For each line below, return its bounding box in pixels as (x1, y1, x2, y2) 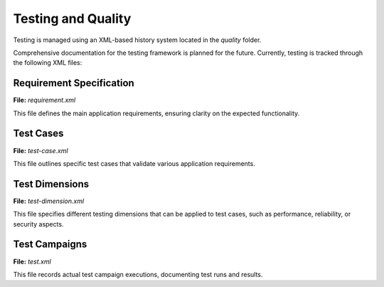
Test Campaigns (13, 239, 87, 251)
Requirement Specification (13, 77, 134, 89)
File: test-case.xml (13, 146, 68, 155)
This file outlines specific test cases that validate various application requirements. (13, 159, 255, 167)
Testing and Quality (13, 11, 132, 26)
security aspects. (13, 219, 64, 228)
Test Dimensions (13, 178, 90, 190)
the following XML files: (13, 58, 82, 67)
